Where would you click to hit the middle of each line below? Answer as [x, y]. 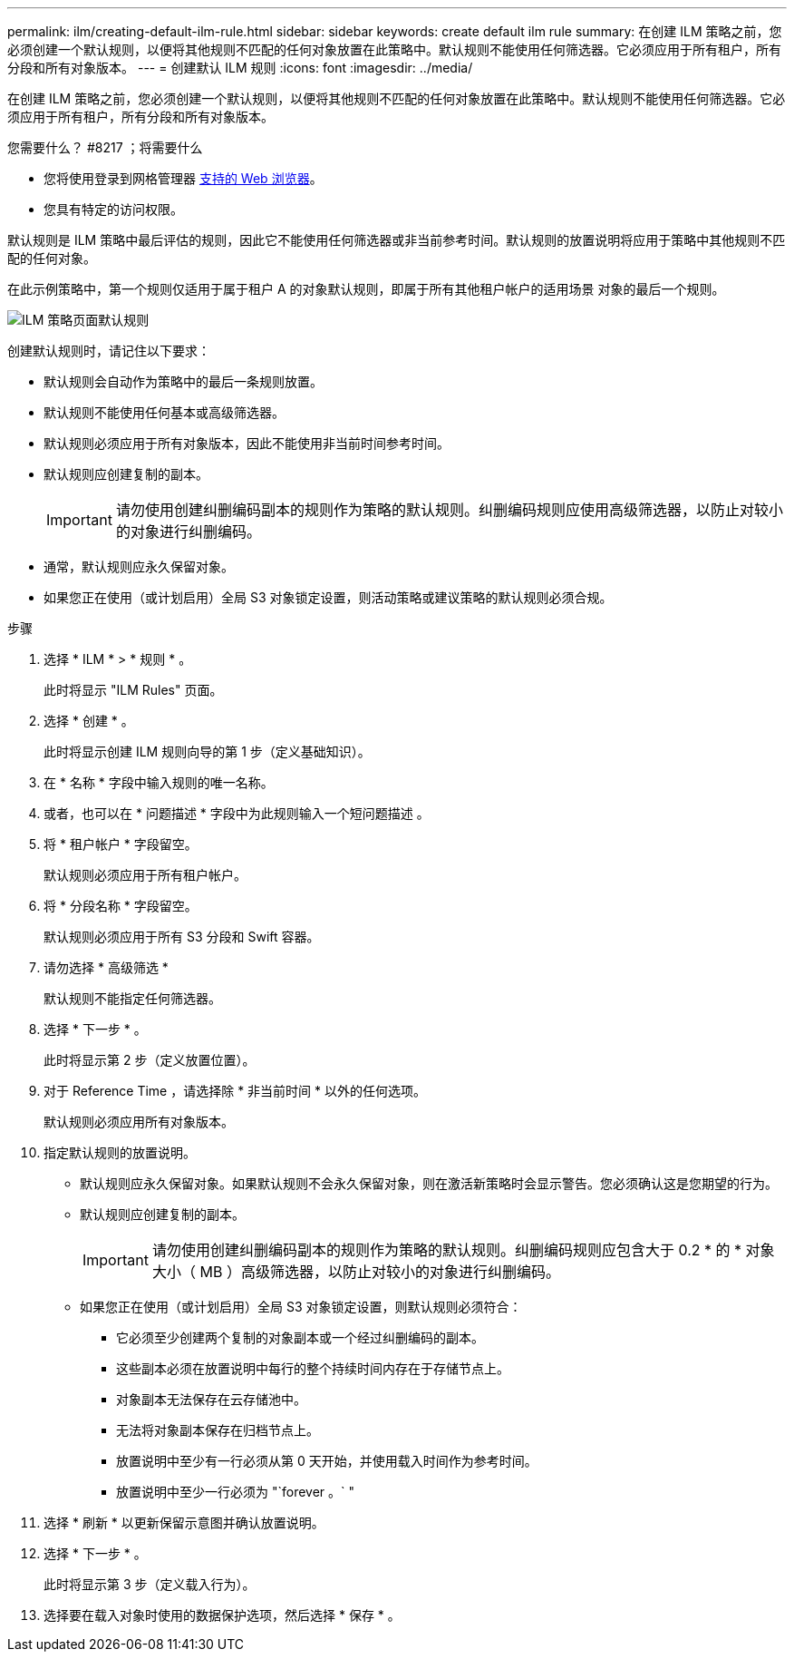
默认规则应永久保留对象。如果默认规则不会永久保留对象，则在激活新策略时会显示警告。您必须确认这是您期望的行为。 [429, 1183]
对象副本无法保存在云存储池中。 [211, 1399]
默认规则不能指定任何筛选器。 [132, 998]
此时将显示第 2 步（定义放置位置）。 [150, 1060]
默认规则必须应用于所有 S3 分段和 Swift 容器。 [182, 937]
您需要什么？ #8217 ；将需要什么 [105, 147]
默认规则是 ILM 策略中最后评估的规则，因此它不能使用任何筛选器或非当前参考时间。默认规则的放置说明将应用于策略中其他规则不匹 [397, 240]
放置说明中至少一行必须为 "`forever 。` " [236, 1492]
